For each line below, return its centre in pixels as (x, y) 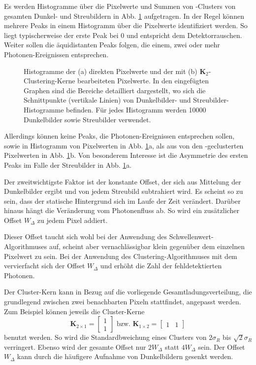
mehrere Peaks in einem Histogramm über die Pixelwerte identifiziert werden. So (126, 25)
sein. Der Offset (222, 347)
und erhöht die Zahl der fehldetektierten (161, 266)
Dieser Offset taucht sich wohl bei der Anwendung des (86, 237)
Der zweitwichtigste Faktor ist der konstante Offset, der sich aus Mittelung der (123, 181)
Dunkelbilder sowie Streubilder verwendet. (87, 119)
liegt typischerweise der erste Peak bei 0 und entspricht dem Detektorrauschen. (123, 35)
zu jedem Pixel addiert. (72, 220)
